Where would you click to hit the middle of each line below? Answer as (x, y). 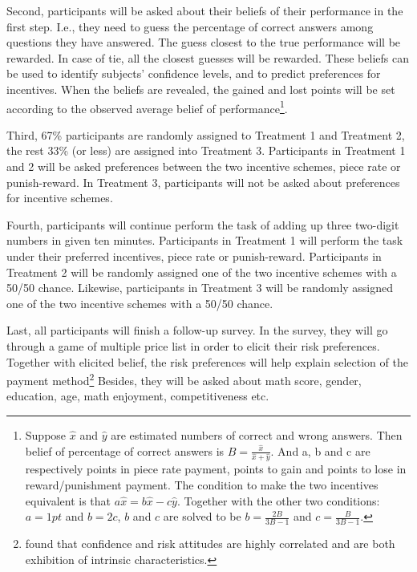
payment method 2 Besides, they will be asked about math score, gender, (184, 379)
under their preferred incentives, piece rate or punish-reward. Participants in (194, 256)
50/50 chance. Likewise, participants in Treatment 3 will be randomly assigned (200, 288)
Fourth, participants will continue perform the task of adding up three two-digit (203, 224)
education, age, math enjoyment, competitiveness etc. (138, 396)
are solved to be (202, 516)
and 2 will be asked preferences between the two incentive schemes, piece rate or (204, 166)
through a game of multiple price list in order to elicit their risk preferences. (193, 345)
